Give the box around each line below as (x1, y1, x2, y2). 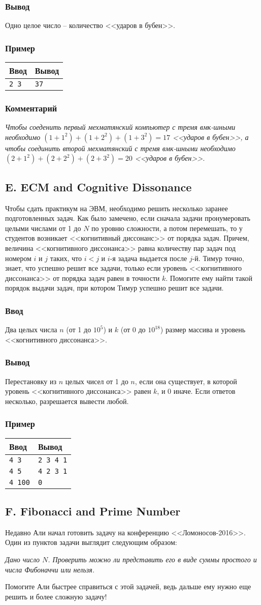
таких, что (50, 252, 82, 263)
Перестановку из (5, 376, 56, 386)
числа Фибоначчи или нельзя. (5, 564, 95, 574)
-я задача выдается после (110, 252, 187, 263)
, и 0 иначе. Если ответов (157, 386, 236, 396)
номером (5, 252, 31, 263)
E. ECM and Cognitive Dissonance (5, 179, 192, 194)
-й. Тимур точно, (192, 252, 244, 263)
